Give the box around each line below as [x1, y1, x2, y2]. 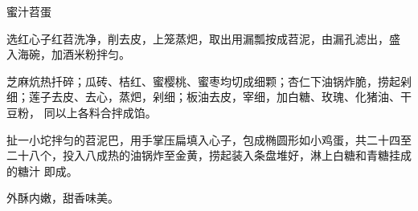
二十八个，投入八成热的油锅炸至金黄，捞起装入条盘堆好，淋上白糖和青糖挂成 [6, 147, 412, 164]
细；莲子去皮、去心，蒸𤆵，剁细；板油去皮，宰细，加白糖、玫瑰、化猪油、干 [6, 88, 412, 105]
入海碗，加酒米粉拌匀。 [6, 46, 130, 63]
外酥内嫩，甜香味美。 [6, 189, 119, 206]
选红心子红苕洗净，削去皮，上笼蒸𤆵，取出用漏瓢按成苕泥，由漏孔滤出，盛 [6, 30, 400, 47]
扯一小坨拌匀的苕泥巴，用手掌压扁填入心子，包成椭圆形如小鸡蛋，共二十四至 [6, 131, 412, 148]
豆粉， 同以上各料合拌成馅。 [6, 103, 157, 120]
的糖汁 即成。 [6, 162, 78, 179]
